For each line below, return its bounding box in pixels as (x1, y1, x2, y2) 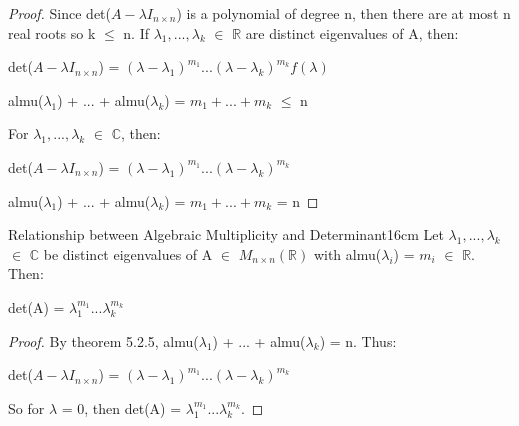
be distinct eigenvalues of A (43, 243, 213, 264)
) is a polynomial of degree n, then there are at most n (176, 3, 511, 23)
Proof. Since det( (8, 3, 111, 23)
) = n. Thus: (319, 330, 397, 351)
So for (8, 397, 45, 418)
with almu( (313, 243, 382, 264)
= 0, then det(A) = (61, 397, 182, 418)
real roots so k (8, 22, 96, 43)
